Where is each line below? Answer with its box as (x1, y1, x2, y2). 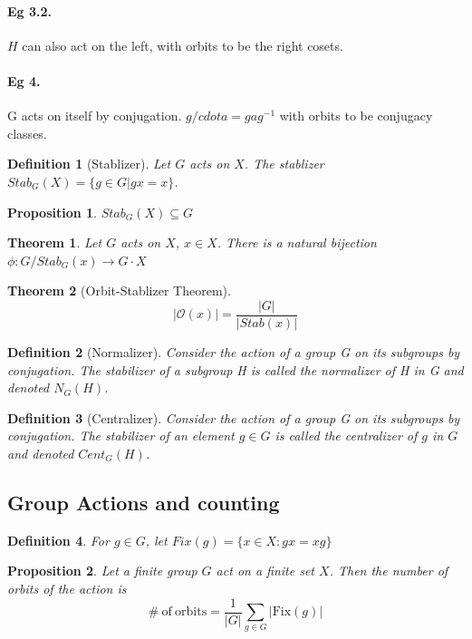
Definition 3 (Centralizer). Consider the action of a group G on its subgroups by (7, 408, 460, 427)
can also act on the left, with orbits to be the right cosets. (22, 35, 343, 54)
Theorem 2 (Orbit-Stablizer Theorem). (7, 281, 231, 300)
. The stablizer (244, 154, 324, 173)
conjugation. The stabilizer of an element (7, 426, 235, 445)
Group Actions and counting (7, 488, 280, 516)
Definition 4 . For (7, 530, 110, 549)
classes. (7, 123, 47, 142)
